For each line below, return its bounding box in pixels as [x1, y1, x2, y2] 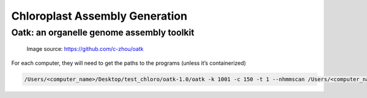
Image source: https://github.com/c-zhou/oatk [26, 45, 144, 53]
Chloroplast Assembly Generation [11, 9, 188, 23]
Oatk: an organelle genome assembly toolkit [11, 27, 195, 38]
